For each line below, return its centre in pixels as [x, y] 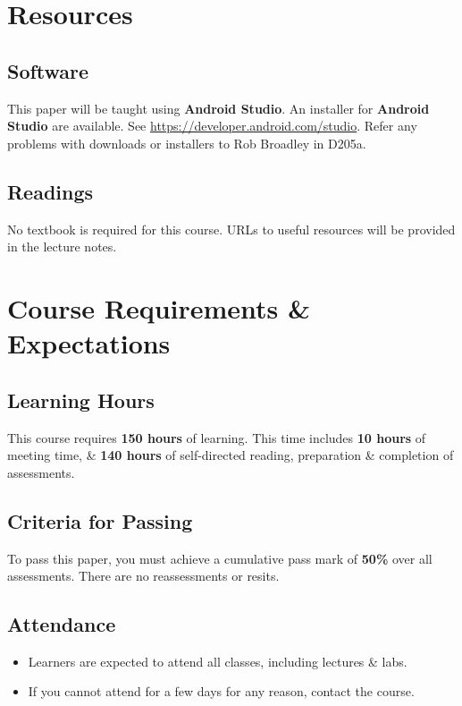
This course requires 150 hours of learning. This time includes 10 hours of [217, 437]
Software [48, 70]
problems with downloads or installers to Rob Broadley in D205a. [187, 143]
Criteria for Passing [100, 520]
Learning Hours [81, 400]
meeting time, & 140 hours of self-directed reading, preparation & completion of [231, 455]
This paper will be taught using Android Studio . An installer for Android [218, 108]
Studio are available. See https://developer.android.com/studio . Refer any [212, 126]
